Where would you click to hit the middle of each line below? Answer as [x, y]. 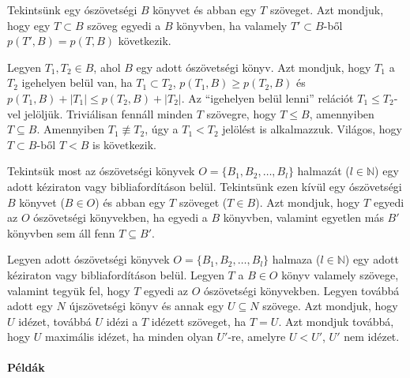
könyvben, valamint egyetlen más [303, 217]
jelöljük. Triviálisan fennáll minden [109, 113]
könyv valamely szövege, [340, 274]
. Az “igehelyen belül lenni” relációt [267, 97]
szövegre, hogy [241, 113]
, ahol [107, 67]
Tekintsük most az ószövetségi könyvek [101, 171]
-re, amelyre [257, 337]
